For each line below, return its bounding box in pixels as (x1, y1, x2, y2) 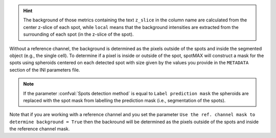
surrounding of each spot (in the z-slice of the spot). (23, 31, 134, 38)
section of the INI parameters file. (9, 67, 80, 73)
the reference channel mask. (9, 126, 70, 132)
